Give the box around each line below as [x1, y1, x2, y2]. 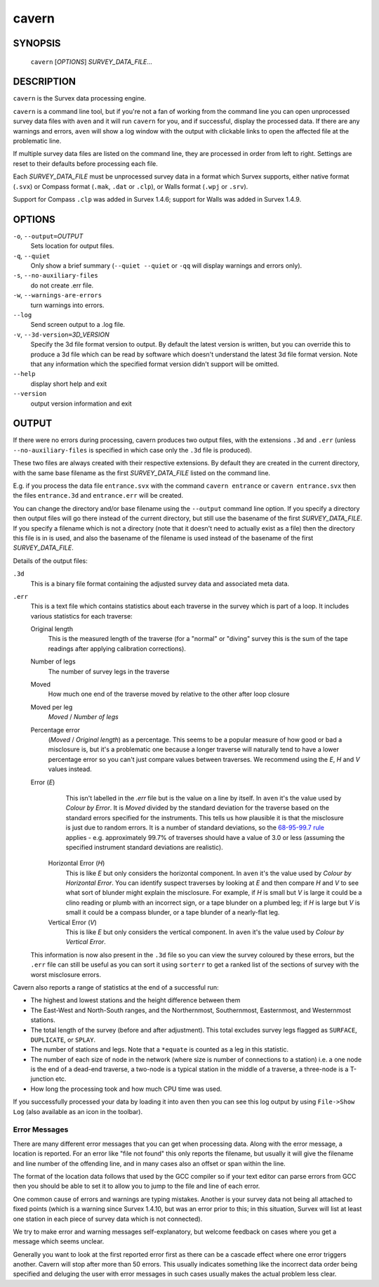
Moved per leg [30, 703, 73, 711]
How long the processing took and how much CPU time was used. [30, 1085, 222, 1093]
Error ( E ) [30, 777, 55, 787]
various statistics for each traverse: [30, 612, 133, 620]
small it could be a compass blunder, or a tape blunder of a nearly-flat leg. [65, 908, 280, 917]
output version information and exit [30, 399, 133, 408]
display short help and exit [30, 380, 107, 388]
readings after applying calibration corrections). [48, 644, 186, 653]
